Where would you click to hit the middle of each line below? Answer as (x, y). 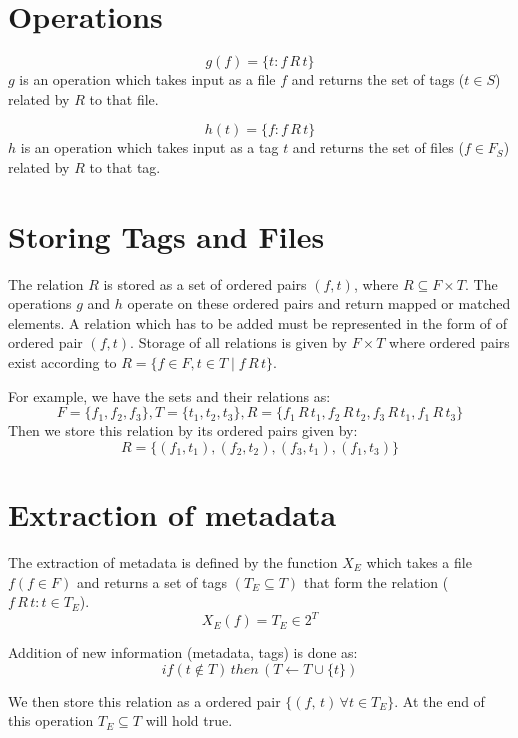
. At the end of (439, 700)
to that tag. (125, 166)
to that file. (124, 98)
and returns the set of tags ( (378, 79)
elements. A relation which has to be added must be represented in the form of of (257, 322)
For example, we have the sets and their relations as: (169, 395)
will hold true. (189, 720)
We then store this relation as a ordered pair (144, 700)
